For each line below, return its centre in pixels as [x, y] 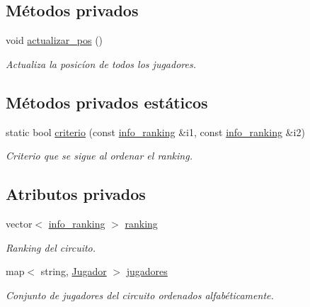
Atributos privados [76, 194]
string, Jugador [74, 271]
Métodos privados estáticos [107, 102]
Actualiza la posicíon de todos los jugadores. [101, 63]
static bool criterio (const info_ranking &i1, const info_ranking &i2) [155, 132]
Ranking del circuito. [51, 247]
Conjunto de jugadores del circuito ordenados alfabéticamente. [140, 295]
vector [19, 223]
